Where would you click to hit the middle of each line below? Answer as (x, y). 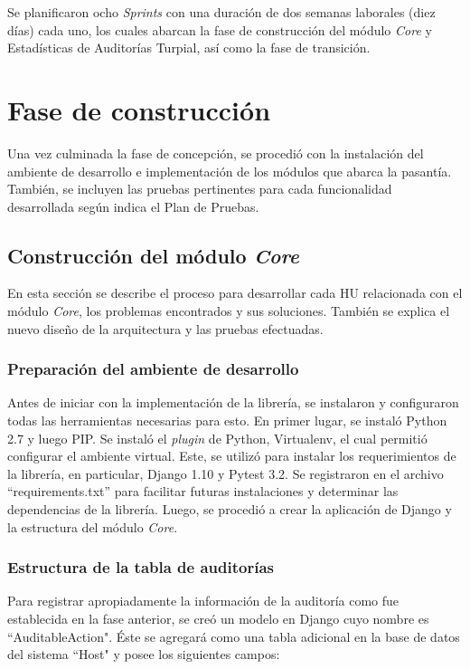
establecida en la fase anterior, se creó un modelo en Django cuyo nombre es (218, 619)
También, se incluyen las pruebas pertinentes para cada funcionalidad (200, 189)
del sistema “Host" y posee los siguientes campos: (144, 654)
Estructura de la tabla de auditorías (141, 567)
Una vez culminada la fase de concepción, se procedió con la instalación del (216, 153)
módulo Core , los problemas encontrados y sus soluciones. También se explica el (229, 311)
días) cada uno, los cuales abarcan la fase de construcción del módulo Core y (220, 29)
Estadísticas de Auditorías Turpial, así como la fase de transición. (189, 48)
